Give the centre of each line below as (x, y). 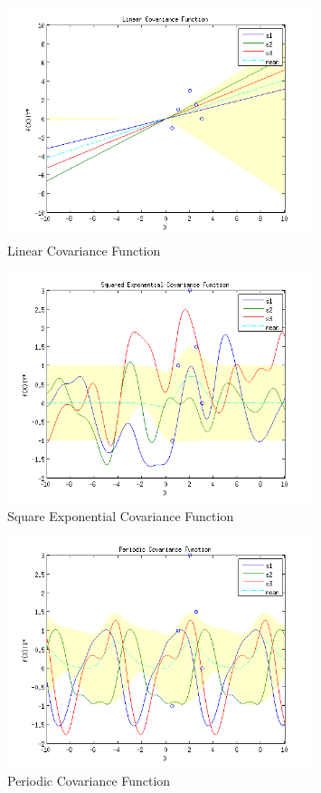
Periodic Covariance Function (89, 781)
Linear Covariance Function (84, 250)
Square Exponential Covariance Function (121, 515)
